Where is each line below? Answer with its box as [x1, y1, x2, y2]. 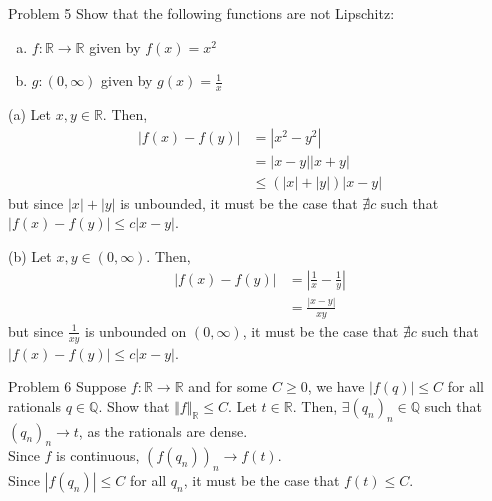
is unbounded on [85, 320, 187, 341]
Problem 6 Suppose [8, 376, 127, 397]
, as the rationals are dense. [78, 420, 248, 441]
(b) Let [8, 245, 52, 266]
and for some [188, 376, 268, 397]
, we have [307, 376, 365, 397]
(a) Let [8, 104, 51, 125]
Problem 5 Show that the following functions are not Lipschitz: [8, 3, 395, 23]
